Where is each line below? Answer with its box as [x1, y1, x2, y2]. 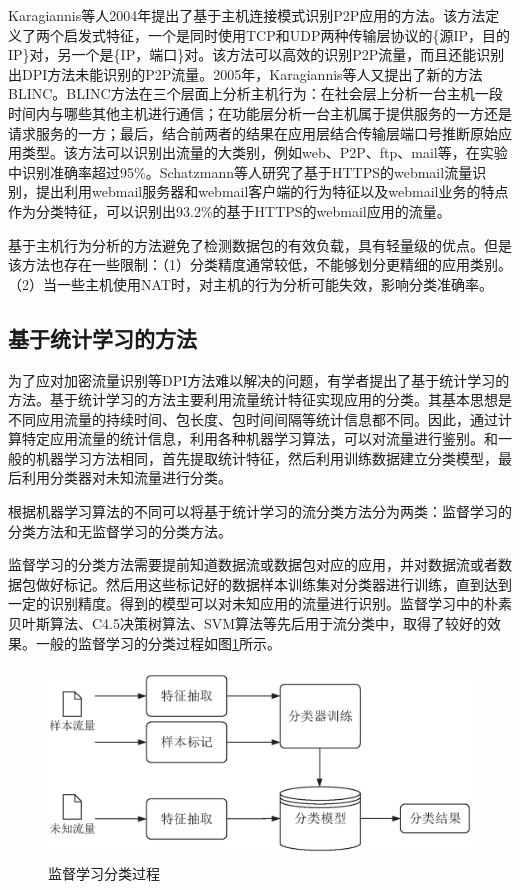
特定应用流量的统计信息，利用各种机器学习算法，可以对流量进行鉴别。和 [21, 428, 498, 449]
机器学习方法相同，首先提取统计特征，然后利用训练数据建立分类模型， [35, 447, 498, 468]
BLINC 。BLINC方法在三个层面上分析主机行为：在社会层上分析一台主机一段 [8, 83, 503, 104]
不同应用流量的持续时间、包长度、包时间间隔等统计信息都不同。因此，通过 [8, 408, 498, 429]
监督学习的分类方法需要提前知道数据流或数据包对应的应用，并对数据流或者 [8, 554, 498, 575]
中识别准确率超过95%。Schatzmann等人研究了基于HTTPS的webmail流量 [8, 161, 473, 182]
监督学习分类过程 [48, 862, 160, 883]
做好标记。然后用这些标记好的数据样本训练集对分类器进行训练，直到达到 [35, 573, 512, 594]
